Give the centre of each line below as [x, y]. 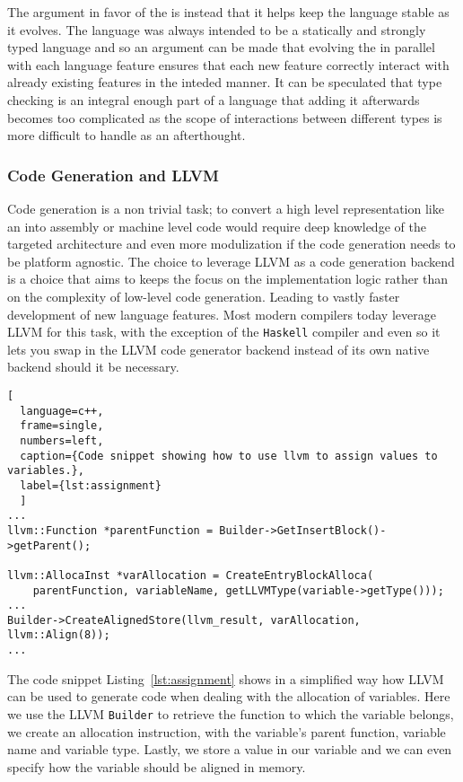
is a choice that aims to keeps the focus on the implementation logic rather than [228, 279]
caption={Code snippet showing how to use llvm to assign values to [229, 456]
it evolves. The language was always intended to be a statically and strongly [217, 29]
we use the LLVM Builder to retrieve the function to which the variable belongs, [231, 713]
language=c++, [62, 411]
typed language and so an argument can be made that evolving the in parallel [221, 47]
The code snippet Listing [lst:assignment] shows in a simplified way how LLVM [226, 678]
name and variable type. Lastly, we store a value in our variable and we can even [230, 749]
